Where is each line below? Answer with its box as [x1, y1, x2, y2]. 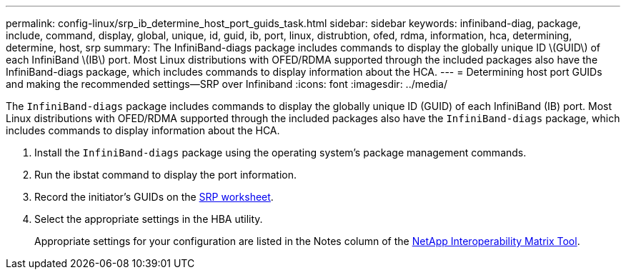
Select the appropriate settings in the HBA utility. [34, 213, 263, 225]
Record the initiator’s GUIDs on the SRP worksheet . [34, 191, 274, 203]
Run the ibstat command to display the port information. [34, 169, 297, 181]
